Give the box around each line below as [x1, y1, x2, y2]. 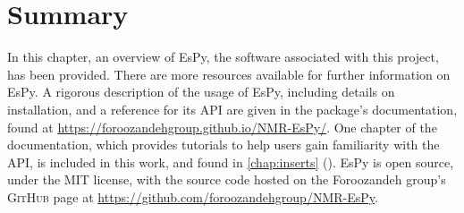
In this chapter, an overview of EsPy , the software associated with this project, [7, 47, 439, 66]
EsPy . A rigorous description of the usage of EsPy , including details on [7, 82, 395, 101]
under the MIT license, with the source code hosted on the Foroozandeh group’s [7, 170, 446, 189]
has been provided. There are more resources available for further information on [7, 64, 451, 83]
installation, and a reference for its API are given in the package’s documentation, [7, 99, 458, 118]
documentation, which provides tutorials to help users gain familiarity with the [7, 135, 440, 154]
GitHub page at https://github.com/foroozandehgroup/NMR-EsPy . [7, 187, 378, 206]
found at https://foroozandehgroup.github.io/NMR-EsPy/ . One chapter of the [7, 117, 437, 136]
